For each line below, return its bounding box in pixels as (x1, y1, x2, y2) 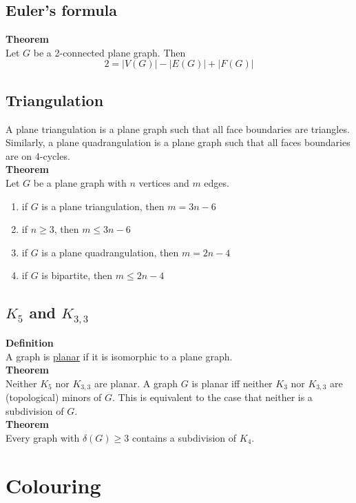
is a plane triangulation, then (41, 198, 165, 213)
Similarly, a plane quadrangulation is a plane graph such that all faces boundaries (6, 135, 350, 150)
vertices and (138, 175, 189, 189)
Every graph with (6, 430, 80, 444)
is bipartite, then (41, 268, 113, 283)
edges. (204, 175, 229, 189)
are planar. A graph (94, 376, 178, 390)
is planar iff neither (191, 376, 273, 390)
